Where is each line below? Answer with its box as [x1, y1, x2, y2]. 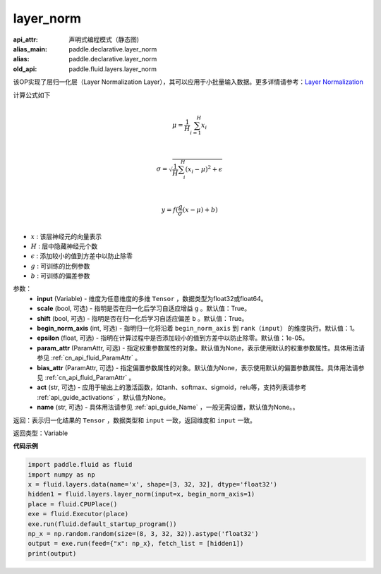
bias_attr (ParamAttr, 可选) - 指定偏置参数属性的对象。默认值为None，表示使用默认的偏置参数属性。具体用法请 [37, 363, 359, 372]
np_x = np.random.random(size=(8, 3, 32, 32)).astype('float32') [28, 530, 259, 538]
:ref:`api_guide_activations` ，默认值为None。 [37, 393, 169, 401]
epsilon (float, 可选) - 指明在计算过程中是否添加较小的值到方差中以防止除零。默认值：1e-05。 [37, 334, 309, 342]
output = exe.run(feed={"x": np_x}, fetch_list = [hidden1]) [28, 539, 244, 548]
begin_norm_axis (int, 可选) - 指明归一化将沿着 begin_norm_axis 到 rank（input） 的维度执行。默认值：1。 [37, 324, 359, 333]
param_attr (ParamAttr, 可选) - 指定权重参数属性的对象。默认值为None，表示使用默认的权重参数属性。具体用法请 [37, 343, 365, 352]
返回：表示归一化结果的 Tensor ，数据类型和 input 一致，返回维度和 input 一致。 [13, 416, 257, 425]
